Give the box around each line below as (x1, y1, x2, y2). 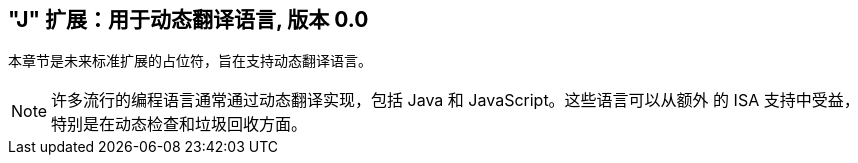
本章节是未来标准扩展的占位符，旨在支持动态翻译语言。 (8, 52, 372, 70)
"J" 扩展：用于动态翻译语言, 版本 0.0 (8, 7, 369, 32)
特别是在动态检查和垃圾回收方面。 (51, 114, 308, 135)
